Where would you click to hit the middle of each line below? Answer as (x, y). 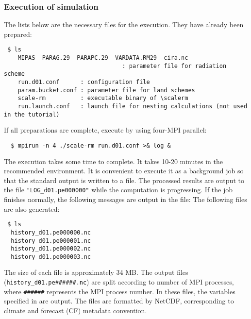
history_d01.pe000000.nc (51, 232)
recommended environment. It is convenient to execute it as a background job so (124, 171)
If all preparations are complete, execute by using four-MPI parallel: (105, 130)
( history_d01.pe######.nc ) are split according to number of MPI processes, (119, 282)
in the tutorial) (32, 114)
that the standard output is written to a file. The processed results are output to (124, 180)
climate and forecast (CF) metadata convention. (75, 310)
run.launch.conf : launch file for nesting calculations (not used (133, 106)
